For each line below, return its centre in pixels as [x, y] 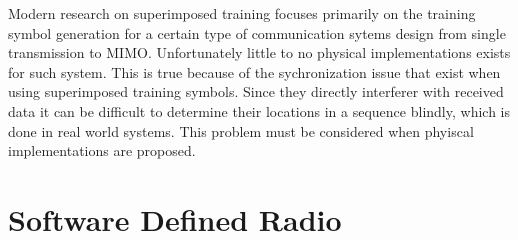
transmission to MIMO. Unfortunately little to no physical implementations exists [259, 52]
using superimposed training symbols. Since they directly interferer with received [256, 91]
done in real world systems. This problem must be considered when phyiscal [241, 130]
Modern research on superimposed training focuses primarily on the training [242, 13]
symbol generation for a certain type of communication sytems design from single [257, 32]
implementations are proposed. [102, 150]
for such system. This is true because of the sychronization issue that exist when [254, 71]
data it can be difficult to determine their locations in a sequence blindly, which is [259, 110]
